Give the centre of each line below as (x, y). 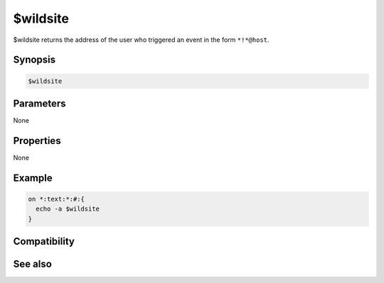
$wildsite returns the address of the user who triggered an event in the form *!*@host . (141, 40)
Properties (37, 141)
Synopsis (34, 60)
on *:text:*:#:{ (57, 199)
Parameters (39, 103)
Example (33, 178)
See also (33, 264)
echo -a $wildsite (68, 209)
